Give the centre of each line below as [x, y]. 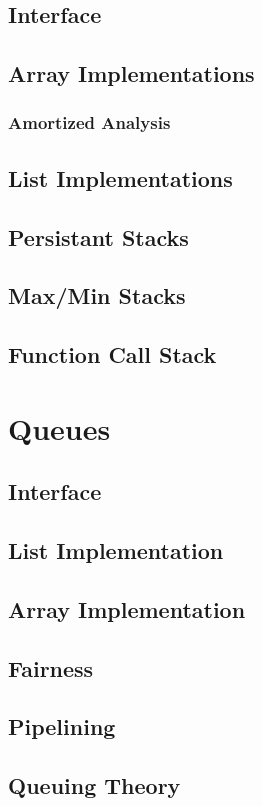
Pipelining [62, 726]
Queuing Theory [94, 785]
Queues [59, 427]
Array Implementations [131, 73]
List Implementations [120, 177]
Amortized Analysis [89, 122]
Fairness [51, 667]
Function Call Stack [112, 354]
